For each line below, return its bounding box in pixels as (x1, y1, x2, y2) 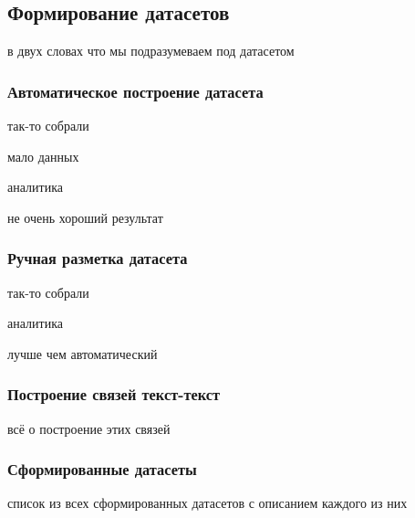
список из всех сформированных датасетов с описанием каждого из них (7, 493, 408, 513)
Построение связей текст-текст (7, 383, 221, 406)
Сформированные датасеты (7, 458, 197, 481)
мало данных (7, 146, 79, 165)
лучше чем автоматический (7, 344, 158, 363)
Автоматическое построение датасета (7, 79, 264, 102)
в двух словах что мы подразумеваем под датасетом (7, 41, 295, 60)
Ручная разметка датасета (7, 247, 188, 270)
